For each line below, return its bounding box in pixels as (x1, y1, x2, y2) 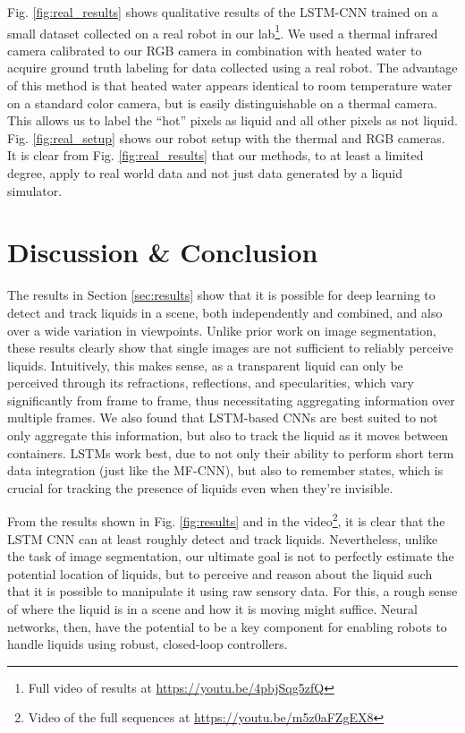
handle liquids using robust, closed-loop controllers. (7, 635, 288, 653)
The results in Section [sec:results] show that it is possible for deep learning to (7, 286, 435, 304)
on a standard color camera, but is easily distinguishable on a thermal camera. (7, 93, 437, 112)
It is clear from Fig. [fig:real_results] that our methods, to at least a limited (7, 146, 424, 165)
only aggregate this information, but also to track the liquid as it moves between (7, 426, 449, 445)
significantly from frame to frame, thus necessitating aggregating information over (7, 390, 455, 409)
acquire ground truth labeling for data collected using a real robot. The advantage (7, 58, 458, 77)
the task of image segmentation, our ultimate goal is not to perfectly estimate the (7, 547, 454, 566)
